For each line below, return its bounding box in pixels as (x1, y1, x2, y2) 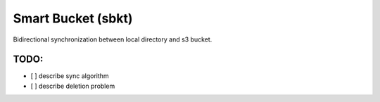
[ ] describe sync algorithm (30, 72, 109, 80)
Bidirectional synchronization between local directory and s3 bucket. (13, 35, 213, 44)
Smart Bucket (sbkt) (13, 11, 133, 26)
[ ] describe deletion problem (30, 82, 115, 90)
